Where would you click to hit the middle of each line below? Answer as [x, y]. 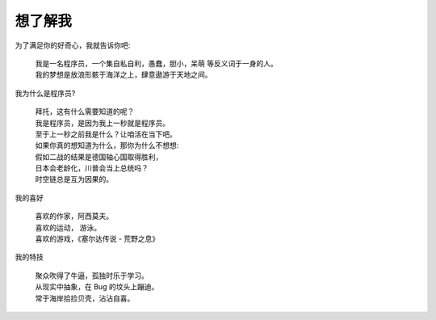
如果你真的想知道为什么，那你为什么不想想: [107, 145]
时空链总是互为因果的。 [74, 179]
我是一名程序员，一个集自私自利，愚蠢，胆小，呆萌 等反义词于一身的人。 [156, 63]
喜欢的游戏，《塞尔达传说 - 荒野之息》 [97, 239]
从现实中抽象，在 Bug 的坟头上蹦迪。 [97, 287]
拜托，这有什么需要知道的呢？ [85, 112]
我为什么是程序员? [45, 93]
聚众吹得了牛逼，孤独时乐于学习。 [92, 276]
